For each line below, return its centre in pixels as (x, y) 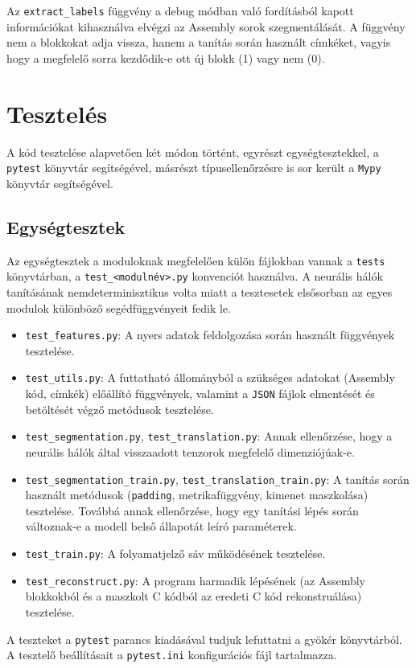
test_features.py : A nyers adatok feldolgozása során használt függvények (210, 335)
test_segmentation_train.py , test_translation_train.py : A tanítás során (217, 479)
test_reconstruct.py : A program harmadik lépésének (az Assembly (195, 580)
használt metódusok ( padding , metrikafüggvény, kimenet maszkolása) (197, 495)
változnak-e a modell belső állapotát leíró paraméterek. (161, 526)
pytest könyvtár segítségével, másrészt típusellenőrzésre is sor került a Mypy (194, 168)
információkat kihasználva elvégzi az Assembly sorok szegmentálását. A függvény (206, 26)
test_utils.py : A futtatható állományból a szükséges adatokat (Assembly (210, 377)
